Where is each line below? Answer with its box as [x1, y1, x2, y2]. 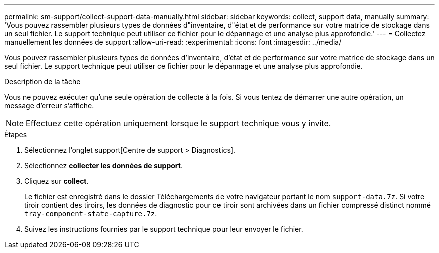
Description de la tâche [4, 77, 81, 86]
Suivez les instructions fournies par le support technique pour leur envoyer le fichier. [24, 225, 303, 233]
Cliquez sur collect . [24, 177, 89, 185]
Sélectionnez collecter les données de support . [24, 161, 183, 170]
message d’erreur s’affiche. [4, 101, 94, 110]
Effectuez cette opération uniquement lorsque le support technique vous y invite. [26, 118, 331, 129]
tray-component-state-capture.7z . [24, 209, 157, 218]
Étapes [4, 130, 27, 139]
